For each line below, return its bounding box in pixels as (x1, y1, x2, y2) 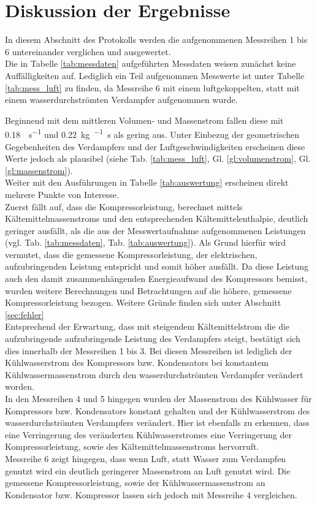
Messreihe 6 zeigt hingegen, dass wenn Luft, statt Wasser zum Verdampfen (5, 452, 286, 465)
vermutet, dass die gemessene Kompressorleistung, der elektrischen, (5, 248, 258, 260)
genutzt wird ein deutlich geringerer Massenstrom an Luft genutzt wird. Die (5, 464, 291, 477)
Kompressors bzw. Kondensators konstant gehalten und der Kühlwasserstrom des (5, 404, 310, 417)
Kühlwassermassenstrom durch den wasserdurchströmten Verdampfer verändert (5, 368, 304, 381)
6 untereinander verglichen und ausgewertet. (5, 45, 171, 58)
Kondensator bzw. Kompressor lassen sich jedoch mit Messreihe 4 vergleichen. (5, 488, 297, 501)
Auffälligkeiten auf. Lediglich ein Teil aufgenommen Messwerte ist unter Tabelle (5, 69, 305, 82)
